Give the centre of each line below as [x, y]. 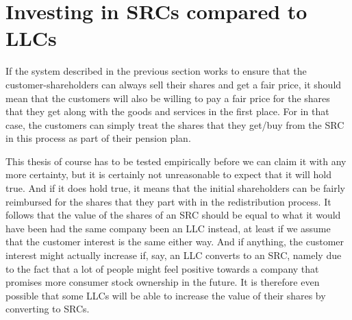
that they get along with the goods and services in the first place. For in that [167, 111]
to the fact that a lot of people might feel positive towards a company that [162, 268]
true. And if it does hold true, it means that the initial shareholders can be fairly [175, 188]
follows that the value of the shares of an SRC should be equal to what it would [173, 215]
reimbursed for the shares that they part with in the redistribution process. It [168, 201]
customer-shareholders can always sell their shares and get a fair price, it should [174, 84]
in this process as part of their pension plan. [98, 138]
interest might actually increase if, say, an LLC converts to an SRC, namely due [174, 255]
